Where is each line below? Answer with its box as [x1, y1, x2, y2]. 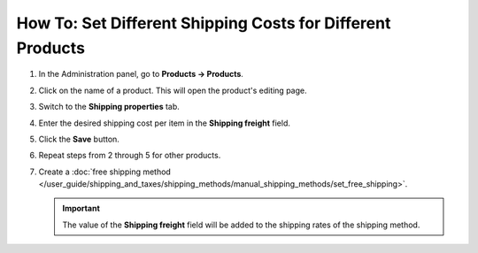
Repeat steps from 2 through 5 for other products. [38, 150, 221, 161]
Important [62, 203, 101, 214]
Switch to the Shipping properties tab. [38, 102, 181, 112]
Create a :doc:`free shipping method [38, 166, 172, 177]
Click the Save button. [38, 134, 119, 144]
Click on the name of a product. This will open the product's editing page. [38, 85, 307, 96]
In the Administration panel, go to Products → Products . [38, 69, 243, 80]
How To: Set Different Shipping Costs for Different [16, 13, 391, 33]
